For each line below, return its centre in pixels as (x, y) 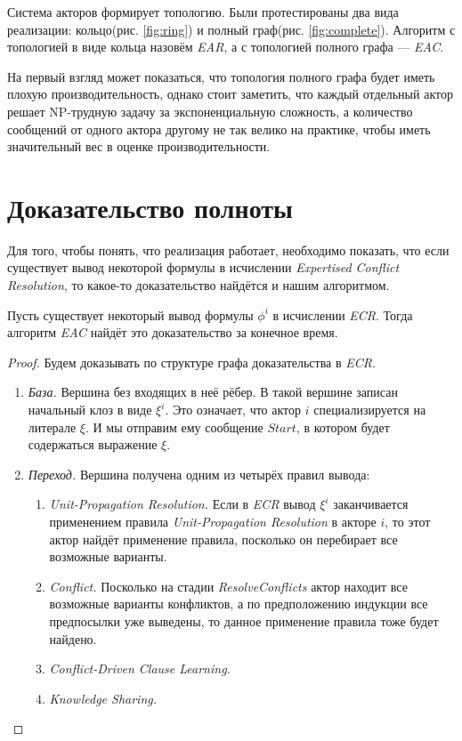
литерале (52, 427)
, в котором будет (343, 427)
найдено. (73, 638)
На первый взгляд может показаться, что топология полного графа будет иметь (221, 76)
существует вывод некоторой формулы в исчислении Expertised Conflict (203, 267)
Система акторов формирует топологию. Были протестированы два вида (203, 12)
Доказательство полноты (150, 207)
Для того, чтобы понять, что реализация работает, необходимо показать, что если (228, 250)
